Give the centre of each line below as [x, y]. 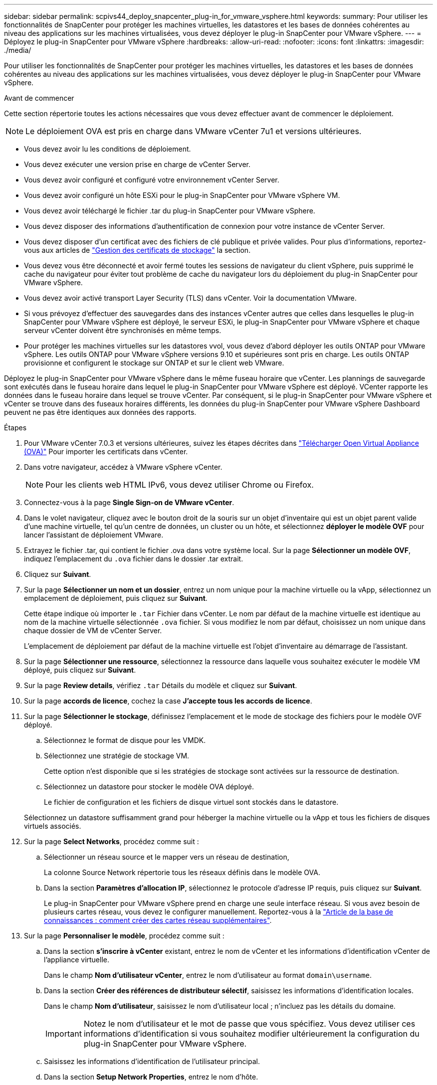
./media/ [18, 50]
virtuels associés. [53, 826]
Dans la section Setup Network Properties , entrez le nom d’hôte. [151, 1077]
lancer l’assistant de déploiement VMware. [94, 535]
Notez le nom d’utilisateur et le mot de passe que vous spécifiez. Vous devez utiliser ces [249, 1024]
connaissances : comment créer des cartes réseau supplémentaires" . [158, 920]
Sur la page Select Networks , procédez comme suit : [111, 841]
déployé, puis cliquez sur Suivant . [80, 670]
